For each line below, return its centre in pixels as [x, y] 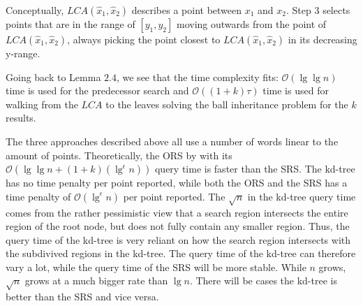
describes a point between [187, 10]
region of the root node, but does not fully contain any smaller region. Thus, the [178, 226]
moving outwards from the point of [252, 24]
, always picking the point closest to [144, 39]
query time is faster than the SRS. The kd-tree [255, 169]
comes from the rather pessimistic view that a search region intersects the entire [177, 212]
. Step [299, 10]
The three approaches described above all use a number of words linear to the [172, 141]
